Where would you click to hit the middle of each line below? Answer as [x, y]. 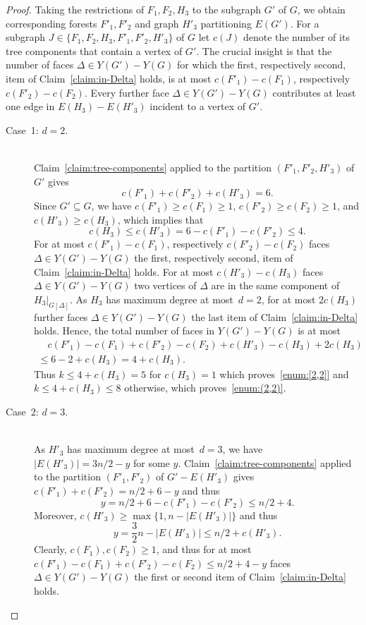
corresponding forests [51, 23]
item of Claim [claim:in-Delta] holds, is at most [109, 78]
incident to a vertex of [198, 106]
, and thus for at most [204, 549]
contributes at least [314, 92]
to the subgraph [227, 9]
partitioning [226, 23]
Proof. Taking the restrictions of [75, 9]
